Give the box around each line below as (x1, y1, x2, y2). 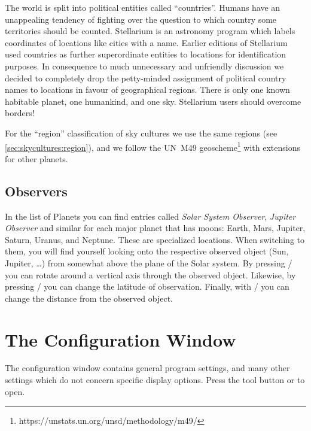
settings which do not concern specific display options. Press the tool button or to (5, 374, 305, 386)
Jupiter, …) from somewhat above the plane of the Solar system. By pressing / (5, 256, 292, 269)
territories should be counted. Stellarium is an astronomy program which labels (5, 25, 295, 37)
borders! (5, 107, 35, 119)
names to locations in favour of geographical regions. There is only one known (5, 83, 290, 96)
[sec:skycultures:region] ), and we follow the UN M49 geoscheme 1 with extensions (5, 139, 301, 153)
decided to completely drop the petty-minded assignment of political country (5, 71, 286, 84)
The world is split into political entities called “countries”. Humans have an (5, 1, 280, 13)
